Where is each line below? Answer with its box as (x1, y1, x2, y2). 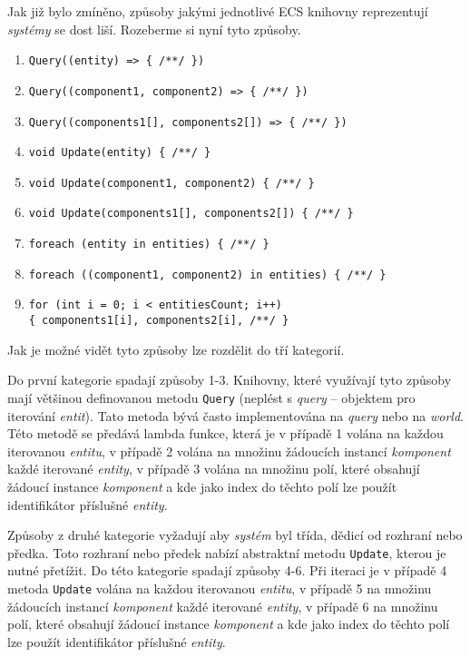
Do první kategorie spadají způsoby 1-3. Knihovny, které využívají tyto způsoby (7, 370, 452, 389)
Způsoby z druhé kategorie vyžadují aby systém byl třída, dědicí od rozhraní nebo (7, 525, 463, 544)
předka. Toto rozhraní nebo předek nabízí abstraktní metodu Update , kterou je (7, 543, 446, 562)
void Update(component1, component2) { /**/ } (28, 176, 315, 190)
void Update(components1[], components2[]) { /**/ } (28, 207, 354, 221)
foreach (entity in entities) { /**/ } (28, 238, 269, 251)
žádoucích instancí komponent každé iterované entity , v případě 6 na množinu (7, 596, 438, 615)
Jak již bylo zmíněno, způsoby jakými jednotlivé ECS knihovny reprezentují (7, 2, 428, 20)
